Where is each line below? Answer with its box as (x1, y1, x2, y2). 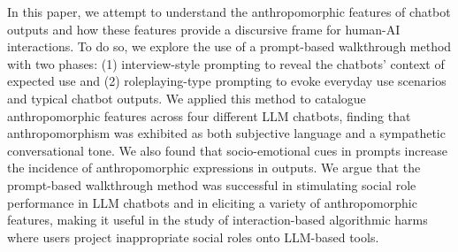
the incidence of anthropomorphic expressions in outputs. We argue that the (7, 158, 421, 177)
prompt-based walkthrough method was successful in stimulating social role (7, 175, 416, 194)
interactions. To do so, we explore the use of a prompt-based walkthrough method (7, 37, 452, 56)
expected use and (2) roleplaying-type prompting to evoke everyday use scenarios (7, 72, 447, 90)
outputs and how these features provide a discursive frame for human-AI (7, 19, 401, 38)
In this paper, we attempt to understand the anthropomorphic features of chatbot (7, 3, 451, 20)
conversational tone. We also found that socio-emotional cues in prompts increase (7, 141, 447, 159)
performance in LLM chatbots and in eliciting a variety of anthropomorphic (7, 193, 417, 211)
